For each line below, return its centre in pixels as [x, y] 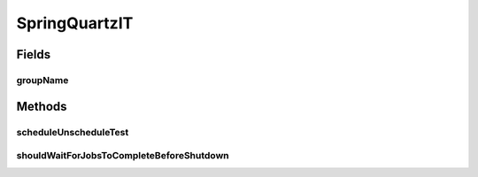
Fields [34, 54]
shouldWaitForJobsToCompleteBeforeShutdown [123, 156]
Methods [42, 106]
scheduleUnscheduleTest [73, 132]
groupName [42, 80]
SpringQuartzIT [75, 23]
